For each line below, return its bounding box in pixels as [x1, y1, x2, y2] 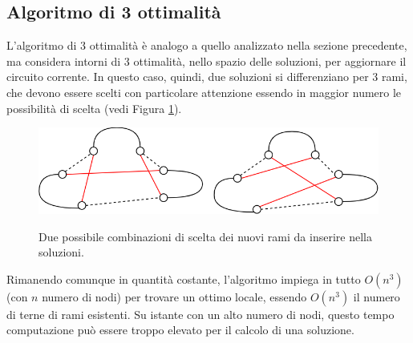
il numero [353, 288, 400, 305]
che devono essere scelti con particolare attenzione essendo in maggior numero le [6, 83, 402, 100]
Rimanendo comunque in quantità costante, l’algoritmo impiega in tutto [6, 270, 361, 287]
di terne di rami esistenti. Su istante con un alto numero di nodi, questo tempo [6, 305, 395, 322]
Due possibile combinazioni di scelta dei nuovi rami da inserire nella [38, 228, 372, 244]
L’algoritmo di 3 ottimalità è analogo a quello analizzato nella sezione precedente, [6, 37, 407, 54]
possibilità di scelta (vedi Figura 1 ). [6, 99, 182, 116]
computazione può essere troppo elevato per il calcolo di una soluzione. [6, 321, 354, 338]
